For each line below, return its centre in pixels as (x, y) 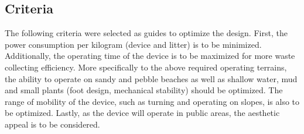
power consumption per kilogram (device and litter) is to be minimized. (133, 44)
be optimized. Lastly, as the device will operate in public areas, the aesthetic (142, 113)
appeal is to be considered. (52, 124)
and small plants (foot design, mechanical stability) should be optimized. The (144, 90)
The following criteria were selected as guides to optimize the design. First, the (146, 33)
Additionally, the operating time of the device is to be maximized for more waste (150, 56)
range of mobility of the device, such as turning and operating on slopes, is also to (152, 101)
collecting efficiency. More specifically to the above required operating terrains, (146, 67)
